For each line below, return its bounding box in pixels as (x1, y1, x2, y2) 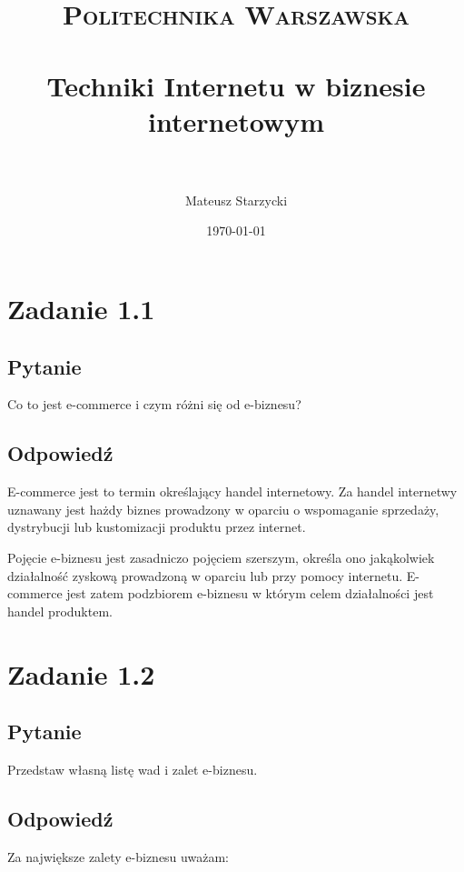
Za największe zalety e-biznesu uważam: (7, 847, 229, 866)
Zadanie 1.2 (7, 655, 155, 692)
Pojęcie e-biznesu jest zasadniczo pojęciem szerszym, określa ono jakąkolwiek (7, 548, 435, 567)
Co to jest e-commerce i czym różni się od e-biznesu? (7, 395, 301, 414)
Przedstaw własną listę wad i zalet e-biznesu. (7, 759, 258, 778)
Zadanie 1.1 (7, 290, 155, 327)
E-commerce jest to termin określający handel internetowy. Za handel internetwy (7, 482, 458, 501)
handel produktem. (7, 601, 113, 620)
